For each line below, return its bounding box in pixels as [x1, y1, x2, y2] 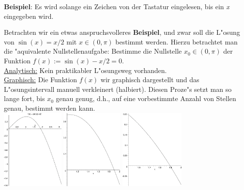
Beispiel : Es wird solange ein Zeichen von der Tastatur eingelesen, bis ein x [4, 1, 229, 11]
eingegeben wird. [4, 11, 54, 21]
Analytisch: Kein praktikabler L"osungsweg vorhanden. [4, 65, 167, 75]
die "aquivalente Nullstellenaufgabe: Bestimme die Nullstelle [4, 46, 182, 56]
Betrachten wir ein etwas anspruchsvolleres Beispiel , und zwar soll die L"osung [4, 27, 240, 37]
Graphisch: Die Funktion [4, 74, 77, 85]
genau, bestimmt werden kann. [4, 102, 95, 113]
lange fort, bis [4, 93, 45, 103]
